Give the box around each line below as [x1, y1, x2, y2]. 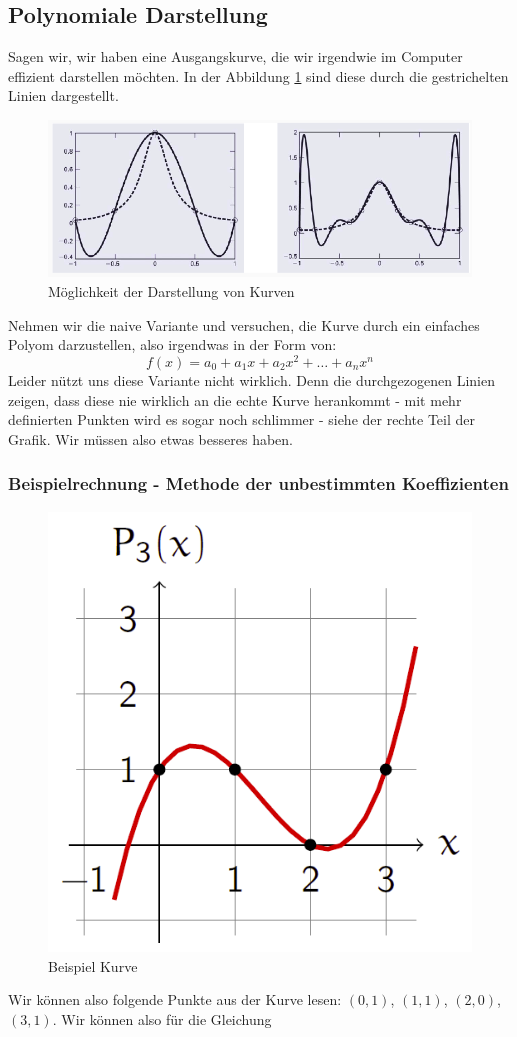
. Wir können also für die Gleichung [52, 1008, 272, 1029]
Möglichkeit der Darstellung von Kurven [48, 281, 295, 302]
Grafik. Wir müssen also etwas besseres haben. [8, 428, 293, 449]
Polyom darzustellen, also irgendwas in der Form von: [8, 334, 337, 355]
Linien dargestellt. [8, 85, 119, 106]
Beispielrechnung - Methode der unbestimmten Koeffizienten [8, 471, 509, 496]
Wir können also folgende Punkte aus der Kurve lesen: [8, 989, 342, 1010]
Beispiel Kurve [48, 955, 138, 976]
